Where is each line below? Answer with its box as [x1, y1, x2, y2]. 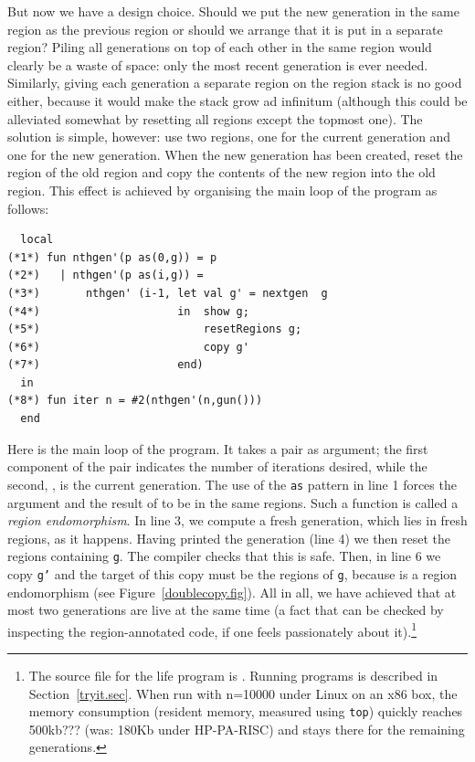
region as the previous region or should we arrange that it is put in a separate [7, 19, 443, 38]
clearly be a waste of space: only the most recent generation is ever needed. [7, 55, 428, 74]
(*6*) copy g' [7, 340, 249, 354]
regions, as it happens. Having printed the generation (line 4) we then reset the [7, 528, 451, 547]
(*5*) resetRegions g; [7, 323, 302, 336]
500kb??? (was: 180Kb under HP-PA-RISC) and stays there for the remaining [28, 719, 465, 738]
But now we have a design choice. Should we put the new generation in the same [7, 2, 459, 20]
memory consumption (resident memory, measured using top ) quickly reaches [28, 702, 463, 721]
